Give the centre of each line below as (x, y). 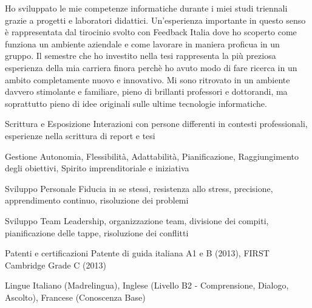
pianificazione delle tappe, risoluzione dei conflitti (97, 232)
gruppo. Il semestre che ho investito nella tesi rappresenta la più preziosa (141, 56)
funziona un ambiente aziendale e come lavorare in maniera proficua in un (142, 43)
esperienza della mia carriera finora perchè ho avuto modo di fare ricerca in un (151, 67)
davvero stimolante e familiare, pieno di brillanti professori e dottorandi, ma (146, 91)
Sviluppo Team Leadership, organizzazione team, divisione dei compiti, (137, 220)
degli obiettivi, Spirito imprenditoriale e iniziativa (97, 168)
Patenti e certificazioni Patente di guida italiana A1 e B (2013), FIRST (137, 253)
